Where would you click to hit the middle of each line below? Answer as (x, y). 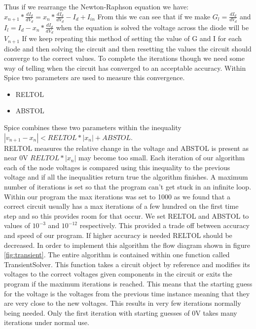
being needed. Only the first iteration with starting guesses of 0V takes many (121, 312)
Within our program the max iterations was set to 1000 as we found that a (117, 196)
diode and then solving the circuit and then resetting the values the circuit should (128, 48)
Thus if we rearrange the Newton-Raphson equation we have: (96, 6)
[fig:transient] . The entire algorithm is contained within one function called (117, 255)
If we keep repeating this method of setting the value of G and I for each (132, 38)
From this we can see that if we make (154, 16)
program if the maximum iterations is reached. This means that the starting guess (128, 283)
